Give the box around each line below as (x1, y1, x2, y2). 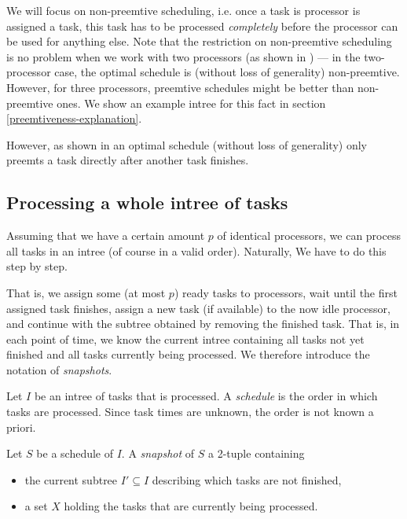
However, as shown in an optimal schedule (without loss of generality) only (6, 136, 367, 153)
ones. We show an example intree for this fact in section (57, 94, 326, 111)
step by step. (6, 258, 68, 274)
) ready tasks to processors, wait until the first (174, 284, 398, 300)
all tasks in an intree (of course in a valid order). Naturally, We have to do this (6, 242, 387, 259)
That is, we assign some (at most (6, 284, 166, 300)
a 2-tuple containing (208, 445, 305, 462)
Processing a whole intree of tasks (6, 190, 288, 215)
